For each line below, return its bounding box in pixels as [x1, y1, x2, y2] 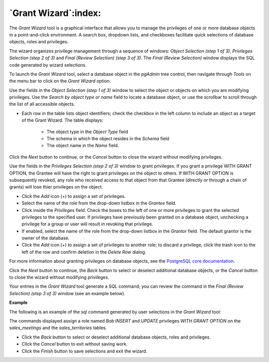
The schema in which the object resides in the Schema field [46, 136, 169, 142]
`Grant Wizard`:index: [9, 7, 102, 18]
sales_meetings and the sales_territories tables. [9, 325, 107, 331]
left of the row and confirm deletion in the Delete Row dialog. [21, 249, 146, 255]
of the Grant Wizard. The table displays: [21, 117, 104, 123]
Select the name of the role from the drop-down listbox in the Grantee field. [21, 200, 177, 206]
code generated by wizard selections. [9, 62, 87, 68]
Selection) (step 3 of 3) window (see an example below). [9, 290, 126, 296]
